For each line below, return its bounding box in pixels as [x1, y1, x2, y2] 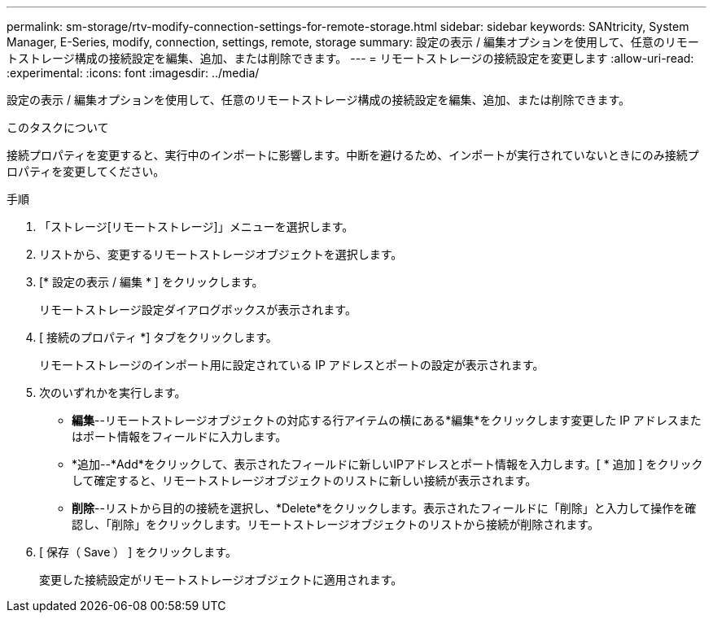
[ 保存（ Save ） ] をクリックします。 [39, 545, 237, 559]
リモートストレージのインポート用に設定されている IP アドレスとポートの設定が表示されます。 [39, 358, 545, 372]
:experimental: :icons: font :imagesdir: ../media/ [7, 66, 260, 80]
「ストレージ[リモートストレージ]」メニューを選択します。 [39, 220, 354, 233]
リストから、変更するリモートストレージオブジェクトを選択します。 [39, 247, 403, 261]
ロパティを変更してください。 [7, 164, 165, 178]
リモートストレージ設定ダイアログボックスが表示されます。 [39, 303, 356, 316]
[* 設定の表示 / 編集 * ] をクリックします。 [39, 275, 264, 289]
